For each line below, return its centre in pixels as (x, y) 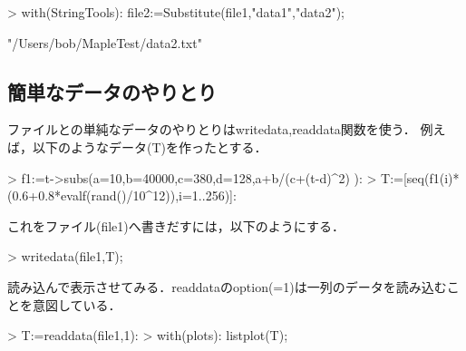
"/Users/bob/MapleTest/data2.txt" (105, 42)
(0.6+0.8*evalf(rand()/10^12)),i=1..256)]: (122, 195)
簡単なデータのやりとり (112, 91)
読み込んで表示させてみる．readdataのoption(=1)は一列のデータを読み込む (227, 286)
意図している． (77, 304)
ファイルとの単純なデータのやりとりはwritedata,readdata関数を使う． (212, 129)
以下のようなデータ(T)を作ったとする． (150, 146)
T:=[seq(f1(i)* (420, 177)
